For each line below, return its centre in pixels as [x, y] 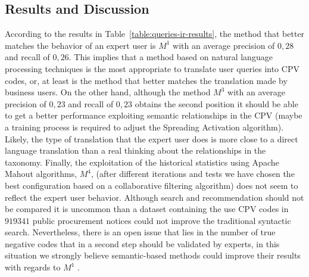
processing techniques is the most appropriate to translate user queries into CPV [152, 68]
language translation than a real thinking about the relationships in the [135, 150]
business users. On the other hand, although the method [108, 92]
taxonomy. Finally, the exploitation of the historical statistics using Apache [142, 162]
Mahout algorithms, [41, 174]
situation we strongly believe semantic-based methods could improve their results [153, 255]
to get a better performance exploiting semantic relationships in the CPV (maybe [154, 115]
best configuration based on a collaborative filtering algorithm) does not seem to [152, 185]
